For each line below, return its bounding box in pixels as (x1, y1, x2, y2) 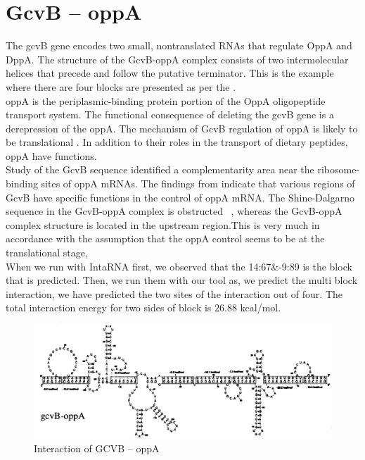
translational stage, (6, 245, 88, 260)
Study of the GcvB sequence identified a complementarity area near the (6, 162, 314, 177)
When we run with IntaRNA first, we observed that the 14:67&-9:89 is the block (6, 259, 352, 273)
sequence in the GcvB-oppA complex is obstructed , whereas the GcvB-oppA (6, 204, 342, 218)
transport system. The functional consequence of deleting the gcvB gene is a (6, 107, 334, 122)
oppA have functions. (6, 148, 97, 163)
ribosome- (317, 162, 360, 177)
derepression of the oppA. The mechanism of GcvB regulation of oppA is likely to (6, 120, 358, 135)
